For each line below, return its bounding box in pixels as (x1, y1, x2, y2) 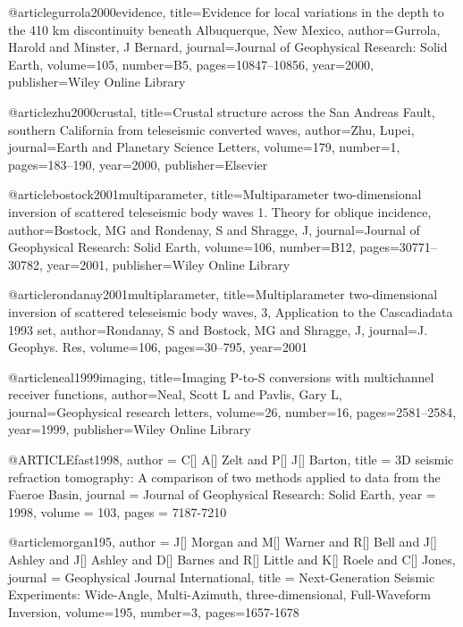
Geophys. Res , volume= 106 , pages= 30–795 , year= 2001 (8, 338, 308, 356)
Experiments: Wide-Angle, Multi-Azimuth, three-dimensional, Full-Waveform (8, 585, 431, 604)
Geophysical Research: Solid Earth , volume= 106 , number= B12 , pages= (8, 238, 400, 256)
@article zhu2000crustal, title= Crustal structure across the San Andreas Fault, (8, 102, 435, 121)
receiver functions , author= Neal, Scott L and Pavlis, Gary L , (8, 385, 342, 404)
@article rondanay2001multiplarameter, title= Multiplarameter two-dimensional (8, 285, 438, 304)
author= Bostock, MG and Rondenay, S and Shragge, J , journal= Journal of (8, 220, 420, 238)
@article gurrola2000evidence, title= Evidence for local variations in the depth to (8, 3, 444, 21)
